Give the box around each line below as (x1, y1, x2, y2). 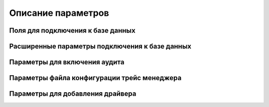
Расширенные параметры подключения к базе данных (9, 42, 192, 51)
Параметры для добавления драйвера (9, 90, 136, 98)
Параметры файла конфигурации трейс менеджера (9, 74, 182, 82)
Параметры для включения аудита (9, 58, 125, 66)
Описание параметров (9, 7, 109, 18)
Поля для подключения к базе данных (9, 26, 135, 35)
